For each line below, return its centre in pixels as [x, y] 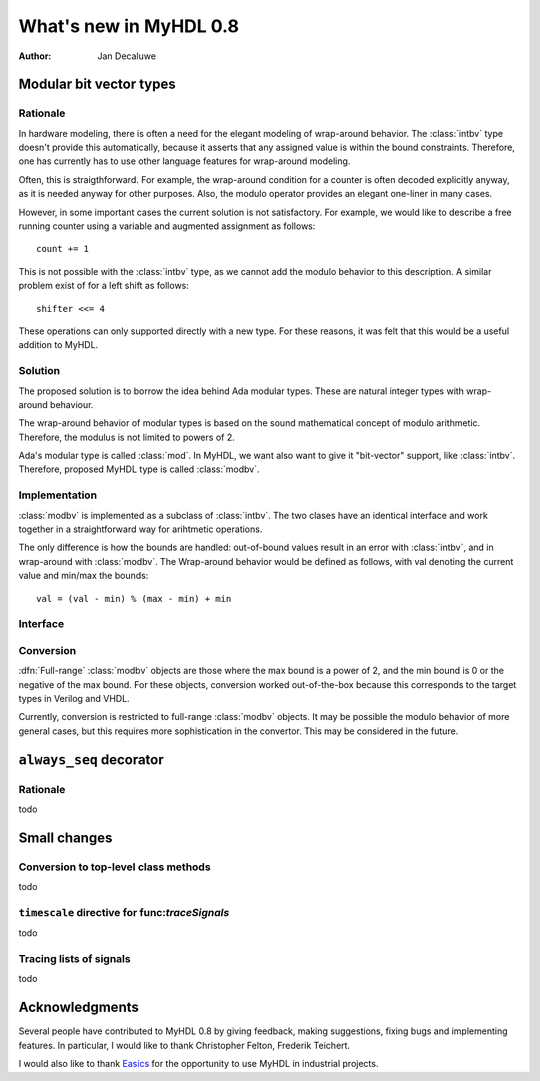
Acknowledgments [79, 1007]
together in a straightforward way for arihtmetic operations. [140, 529]
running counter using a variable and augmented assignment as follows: [167, 226]
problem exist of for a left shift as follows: [104, 286]
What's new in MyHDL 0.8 [129, 26]
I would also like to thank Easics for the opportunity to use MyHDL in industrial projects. [198, 1064]
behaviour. [72, 404]
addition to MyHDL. [58, 345]
